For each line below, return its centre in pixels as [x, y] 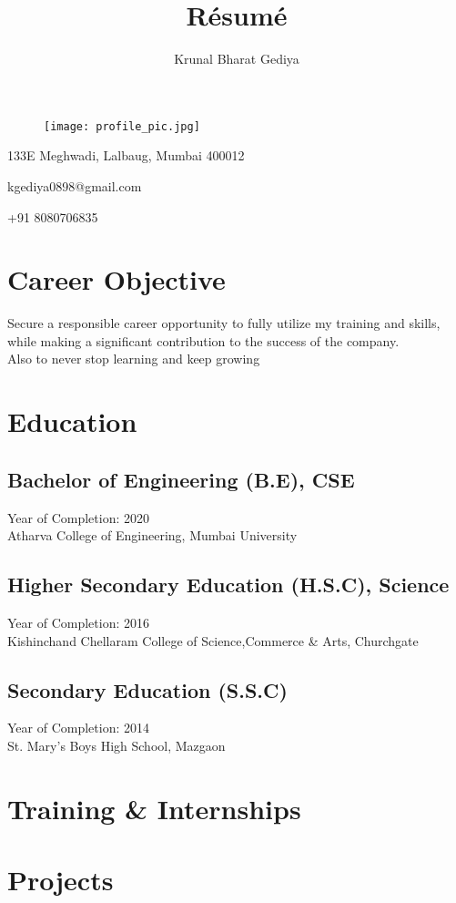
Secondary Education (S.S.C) [147, 689]
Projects [61, 880]
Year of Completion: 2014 [78, 728]
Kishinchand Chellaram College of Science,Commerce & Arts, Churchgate [213, 640]
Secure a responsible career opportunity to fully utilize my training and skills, [224, 323]
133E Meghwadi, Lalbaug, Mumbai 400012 [126, 155]
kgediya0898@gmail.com [75, 185]
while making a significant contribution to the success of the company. [203, 340]
